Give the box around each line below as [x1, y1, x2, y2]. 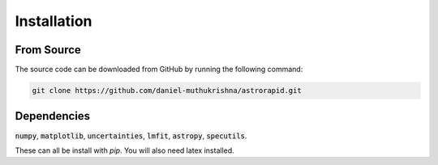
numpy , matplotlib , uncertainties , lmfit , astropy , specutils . [15, 130, 247, 141]
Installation [15, 12, 92, 30]
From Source [15, 43, 81, 57]
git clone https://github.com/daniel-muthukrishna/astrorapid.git [32, 86, 302, 95]
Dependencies [15, 109, 91, 123]
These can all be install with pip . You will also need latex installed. [15, 146, 234, 155]
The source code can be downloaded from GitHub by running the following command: [15, 65, 303, 74]
